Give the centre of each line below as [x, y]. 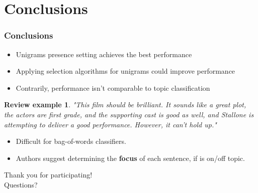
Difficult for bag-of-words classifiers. [71, 141]
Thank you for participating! [48, 175]
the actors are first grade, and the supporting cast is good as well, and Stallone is [129, 114]
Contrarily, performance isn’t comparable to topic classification [113, 87]
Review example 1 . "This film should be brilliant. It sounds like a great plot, [125, 105]
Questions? [21, 184]
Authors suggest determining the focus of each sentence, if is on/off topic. [130, 158]
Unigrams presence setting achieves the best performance [104, 54]
